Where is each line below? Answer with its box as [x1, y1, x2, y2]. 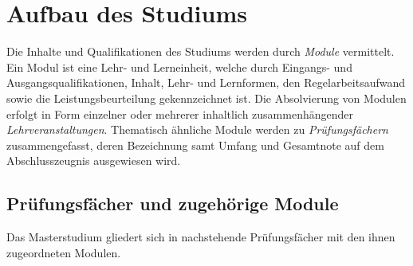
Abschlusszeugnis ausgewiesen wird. [6, 152, 181, 169]
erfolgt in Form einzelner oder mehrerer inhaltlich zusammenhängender [6, 105, 353, 122]
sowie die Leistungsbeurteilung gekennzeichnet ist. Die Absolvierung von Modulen [6, 89, 407, 106]
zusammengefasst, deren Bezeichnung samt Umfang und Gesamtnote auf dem [6, 136, 384, 153]
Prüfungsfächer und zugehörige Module [6, 191, 339, 216]
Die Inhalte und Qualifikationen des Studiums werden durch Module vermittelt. [6, 43, 395, 60]
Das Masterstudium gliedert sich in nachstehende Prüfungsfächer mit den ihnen [6, 229, 395, 245]
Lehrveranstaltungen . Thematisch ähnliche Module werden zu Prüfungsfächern [6, 121, 388, 138]
